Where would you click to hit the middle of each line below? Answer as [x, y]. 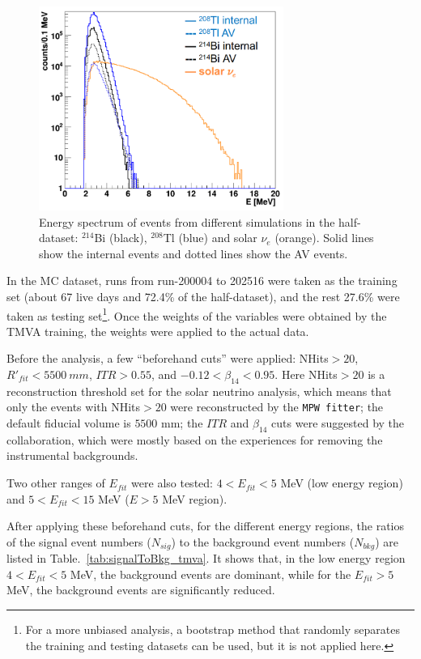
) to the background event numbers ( [263, 541]
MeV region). [195, 498]
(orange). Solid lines [324, 238]
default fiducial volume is [69, 423]
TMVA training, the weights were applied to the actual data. [158, 331]
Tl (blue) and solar [210, 238]
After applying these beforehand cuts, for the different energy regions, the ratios [205, 526]
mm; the [182, 423]
